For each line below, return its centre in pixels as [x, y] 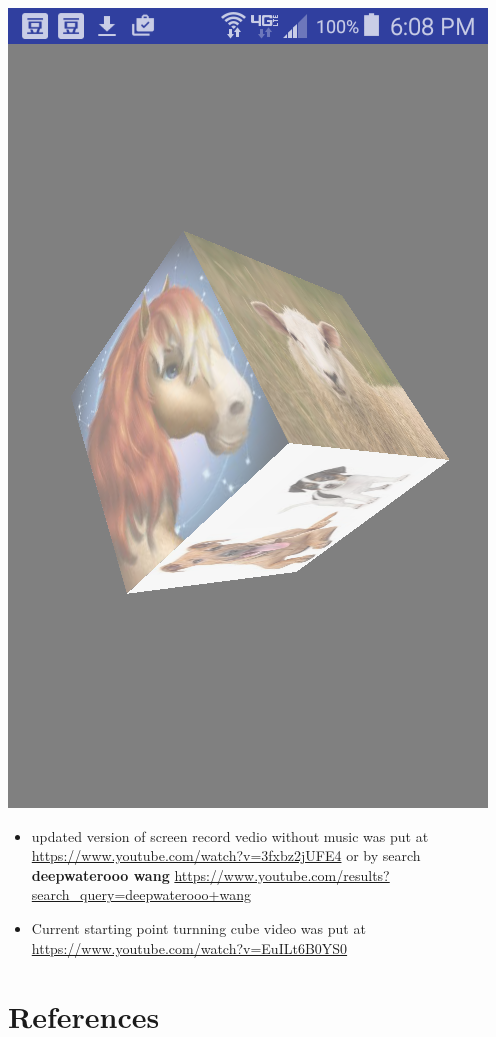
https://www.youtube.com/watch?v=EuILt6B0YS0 [189, 947]
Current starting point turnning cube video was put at [198, 927]
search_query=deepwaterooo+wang [141, 894]
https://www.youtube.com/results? [282, 874]
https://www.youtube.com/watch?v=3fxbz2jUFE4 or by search [226, 855]
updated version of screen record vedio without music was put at [230, 835]
